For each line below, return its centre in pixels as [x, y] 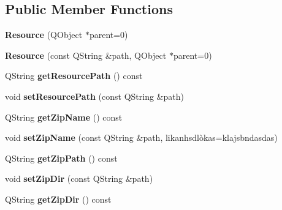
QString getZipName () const [64, 117]
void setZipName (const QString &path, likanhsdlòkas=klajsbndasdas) [141, 137]
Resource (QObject [44, 35]
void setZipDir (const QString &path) [79, 178]
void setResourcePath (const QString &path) [94, 96]
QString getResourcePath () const [74, 76]
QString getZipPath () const [61, 158]
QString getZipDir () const [58, 199]
